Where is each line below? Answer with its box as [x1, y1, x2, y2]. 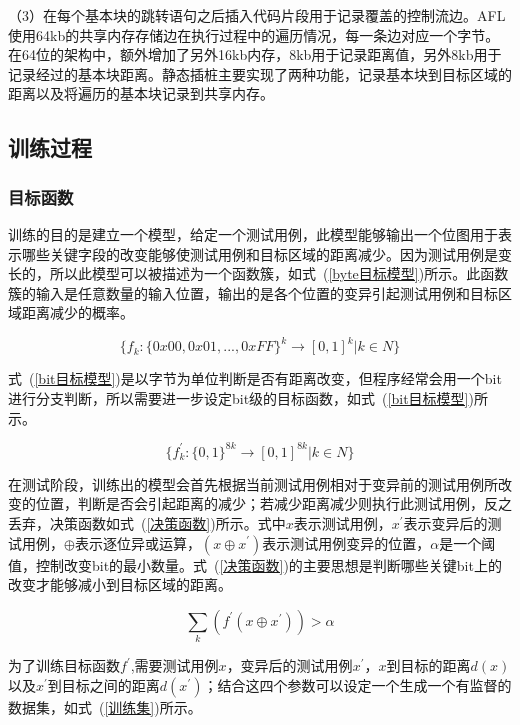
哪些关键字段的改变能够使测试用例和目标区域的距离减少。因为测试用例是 [21, 243, 498, 264]
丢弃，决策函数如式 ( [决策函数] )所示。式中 [8, 512, 286, 533]
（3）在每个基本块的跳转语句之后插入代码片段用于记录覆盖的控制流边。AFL [8, 5, 506, 25]
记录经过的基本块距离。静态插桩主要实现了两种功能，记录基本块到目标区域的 [8, 63, 512, 84]
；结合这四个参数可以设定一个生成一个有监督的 [203, 674, 512, 695]
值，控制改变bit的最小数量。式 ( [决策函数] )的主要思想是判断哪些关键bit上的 [8, 554, 502, 575]
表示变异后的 [403, 512, 488, 533]
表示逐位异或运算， [74, 532, 201, 553]
